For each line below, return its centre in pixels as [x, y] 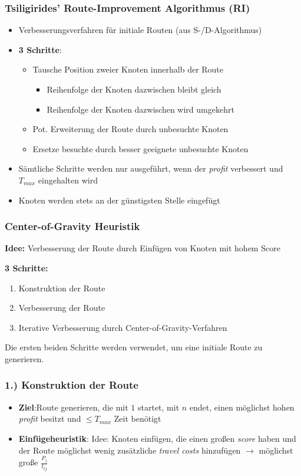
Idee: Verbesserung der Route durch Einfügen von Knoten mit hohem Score [143, 248]
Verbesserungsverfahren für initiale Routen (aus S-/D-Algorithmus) [140, 30]
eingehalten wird [68, 180]
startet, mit [158, 407]
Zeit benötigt [138, 418]
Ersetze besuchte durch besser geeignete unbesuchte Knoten [140, 148]
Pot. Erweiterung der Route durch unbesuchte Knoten [130, 129]
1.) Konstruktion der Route [72, 385]
